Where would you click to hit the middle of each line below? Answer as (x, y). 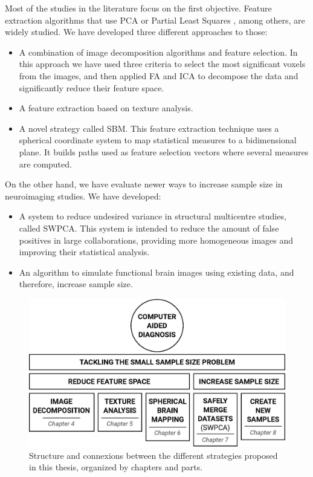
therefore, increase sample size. (76, 284)
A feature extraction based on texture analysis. (106, 108)
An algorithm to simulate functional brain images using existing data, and (156, 272)
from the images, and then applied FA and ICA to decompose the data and (159, 75)
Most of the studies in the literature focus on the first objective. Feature (138, 8)
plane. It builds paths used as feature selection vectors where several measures (164, 151)
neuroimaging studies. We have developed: (83, 196)
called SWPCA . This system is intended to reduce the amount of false (149, 228)
